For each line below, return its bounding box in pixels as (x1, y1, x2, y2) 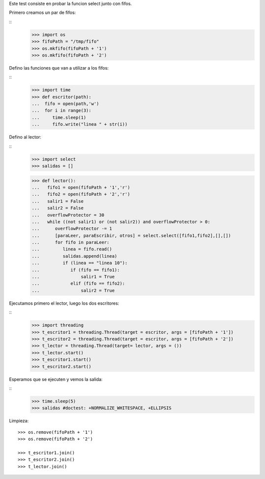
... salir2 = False (31, 205, 84, 211)
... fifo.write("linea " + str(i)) (31, 122, 128, 127)
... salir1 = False (31, 198, 84, 204)
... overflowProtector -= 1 (31, 226, 112, 232)
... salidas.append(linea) (31, 253, 117, 259)
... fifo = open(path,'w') (31, 101, 99, 106)
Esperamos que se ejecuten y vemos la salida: (9, 376, 103, 382)
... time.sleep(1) (31, 114, 86, 120)
